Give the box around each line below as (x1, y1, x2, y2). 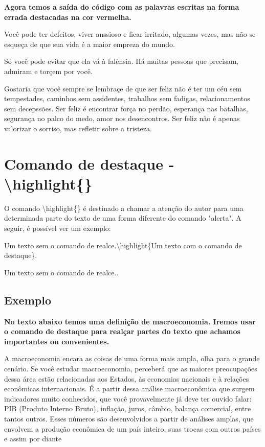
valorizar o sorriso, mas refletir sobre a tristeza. (4, 123, 152, 133)
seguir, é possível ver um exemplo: (4, 223, 111, 233)
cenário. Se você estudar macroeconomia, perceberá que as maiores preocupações (4, 363, 257, 373)
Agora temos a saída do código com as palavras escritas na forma (4, 2, 239, 12)
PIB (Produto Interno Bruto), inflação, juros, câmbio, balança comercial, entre (4, 403, 251, 414)
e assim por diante (4, 433, 62, 444)
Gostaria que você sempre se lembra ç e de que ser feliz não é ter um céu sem (4, 83, 242, 93)
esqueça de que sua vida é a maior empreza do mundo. (4, 38, 175, 49)
